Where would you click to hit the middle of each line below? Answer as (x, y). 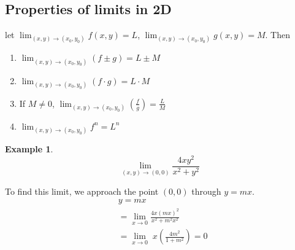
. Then (278, 35)
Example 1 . (29, 149)
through (206, 191)
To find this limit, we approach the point (82, 191)
